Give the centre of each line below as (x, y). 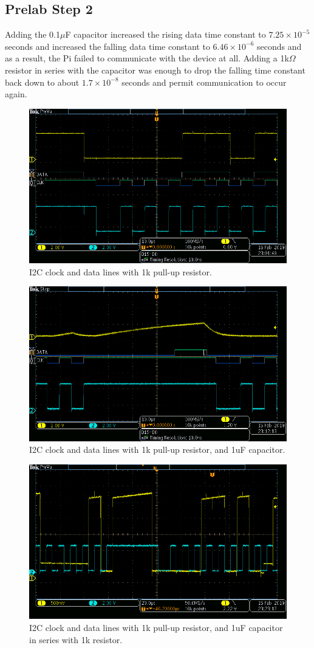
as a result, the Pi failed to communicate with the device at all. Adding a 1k (147, 58)
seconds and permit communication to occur (204, 82)
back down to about (42, 82)
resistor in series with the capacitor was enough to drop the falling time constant (155, 70)
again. (16, 94)
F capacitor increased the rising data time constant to (166, 34)
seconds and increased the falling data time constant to (108, 46)
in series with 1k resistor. (76, 639)
